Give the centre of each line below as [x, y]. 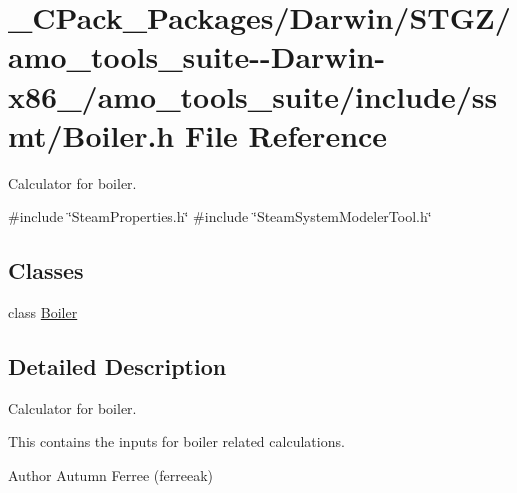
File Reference [286, 134]
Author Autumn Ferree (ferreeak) [110, 475]
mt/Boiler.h [91, 134]
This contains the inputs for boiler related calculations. [176, 441]
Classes [46, 270]
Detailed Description [117, 366]
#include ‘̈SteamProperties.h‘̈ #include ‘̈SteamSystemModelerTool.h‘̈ [220, 216]
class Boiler [43, 312]
